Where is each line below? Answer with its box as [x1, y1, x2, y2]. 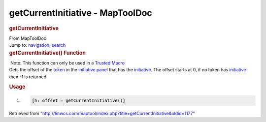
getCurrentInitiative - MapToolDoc [9, 7, 152, 18]
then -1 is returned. [9, 74, 48, 80]
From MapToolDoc [9, 35, 47, 41]
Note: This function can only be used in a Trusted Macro [10, 60, 125, 66]
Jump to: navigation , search [9, 42, 66, 48]
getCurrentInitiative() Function [9, 49, 86, 56]
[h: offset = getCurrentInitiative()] [32, 97, 126, 103]
